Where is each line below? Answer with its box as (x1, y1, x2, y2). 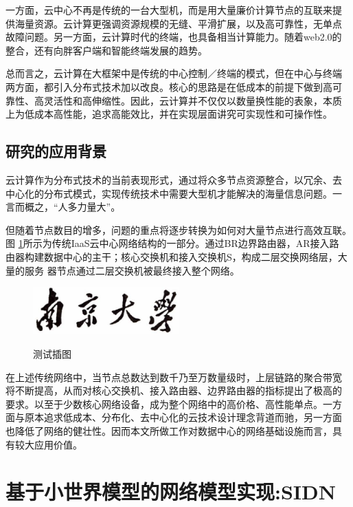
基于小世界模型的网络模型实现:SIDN (5, 477, 336, 506)
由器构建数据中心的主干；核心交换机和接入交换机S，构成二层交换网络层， (5, 249, 338, 263)
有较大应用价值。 (5, 437, 82, 451)
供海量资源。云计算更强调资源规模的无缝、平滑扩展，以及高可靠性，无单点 (5, 16, 342, 30)
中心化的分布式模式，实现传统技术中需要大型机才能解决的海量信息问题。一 (5, 186, 342, 200)
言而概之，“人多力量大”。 (5, 199, 121, 214)
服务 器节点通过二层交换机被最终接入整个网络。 (24, 263, 240, 277)
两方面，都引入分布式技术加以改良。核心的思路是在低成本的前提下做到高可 (5, 79, 342, 94)
